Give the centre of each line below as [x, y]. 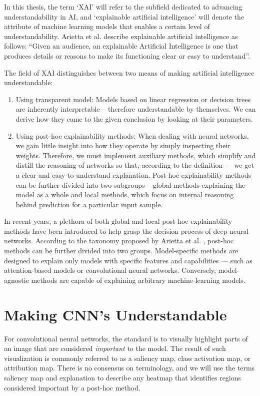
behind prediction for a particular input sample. [89, 204]
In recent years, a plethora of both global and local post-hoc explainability [118, 221]
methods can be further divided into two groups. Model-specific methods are [121, 251]
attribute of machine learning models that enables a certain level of [107, 26]
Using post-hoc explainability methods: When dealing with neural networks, [132, 135]
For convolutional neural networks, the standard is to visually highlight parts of [126, 338]
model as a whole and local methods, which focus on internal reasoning [125, 194]
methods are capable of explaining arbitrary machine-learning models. [138, 280]
